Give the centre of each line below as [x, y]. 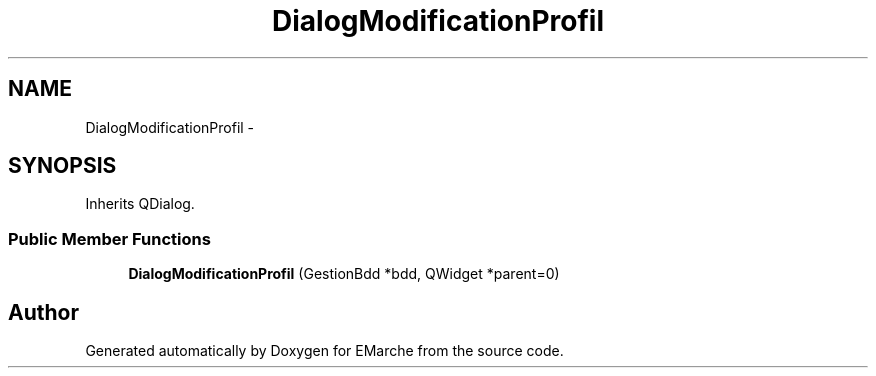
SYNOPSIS [62, 166]
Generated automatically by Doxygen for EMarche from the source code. [324, 351]
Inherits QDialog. [140, 204]
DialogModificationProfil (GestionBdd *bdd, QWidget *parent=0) [344, 274]
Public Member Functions [109, 238]
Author [43, 312]
